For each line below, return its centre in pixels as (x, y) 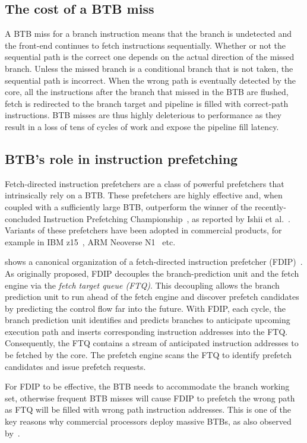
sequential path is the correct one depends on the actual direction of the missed (150, 57)
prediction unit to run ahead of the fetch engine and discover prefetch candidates (152, 297)
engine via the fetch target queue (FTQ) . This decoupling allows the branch (142, 285)
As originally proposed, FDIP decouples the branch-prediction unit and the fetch (152, 273)
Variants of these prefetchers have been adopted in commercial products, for (143, 230)
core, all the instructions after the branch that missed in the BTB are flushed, (147, 92)
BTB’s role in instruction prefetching (121, 158)
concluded (23, 218)
